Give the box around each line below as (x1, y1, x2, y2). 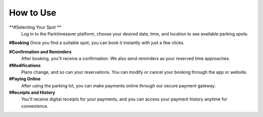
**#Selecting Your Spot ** (9, 24, 62, 30)
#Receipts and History (9, 90, 56, 96)
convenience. (21, 103, 49, 109)
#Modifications (9, 62, 41, 68)
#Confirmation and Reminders (9, 49, 72, 54)
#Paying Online (9, 76, 41, 82)
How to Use (9, 7, 56, 18)
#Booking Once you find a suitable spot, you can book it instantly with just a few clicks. (9, 40, 185, 46)
